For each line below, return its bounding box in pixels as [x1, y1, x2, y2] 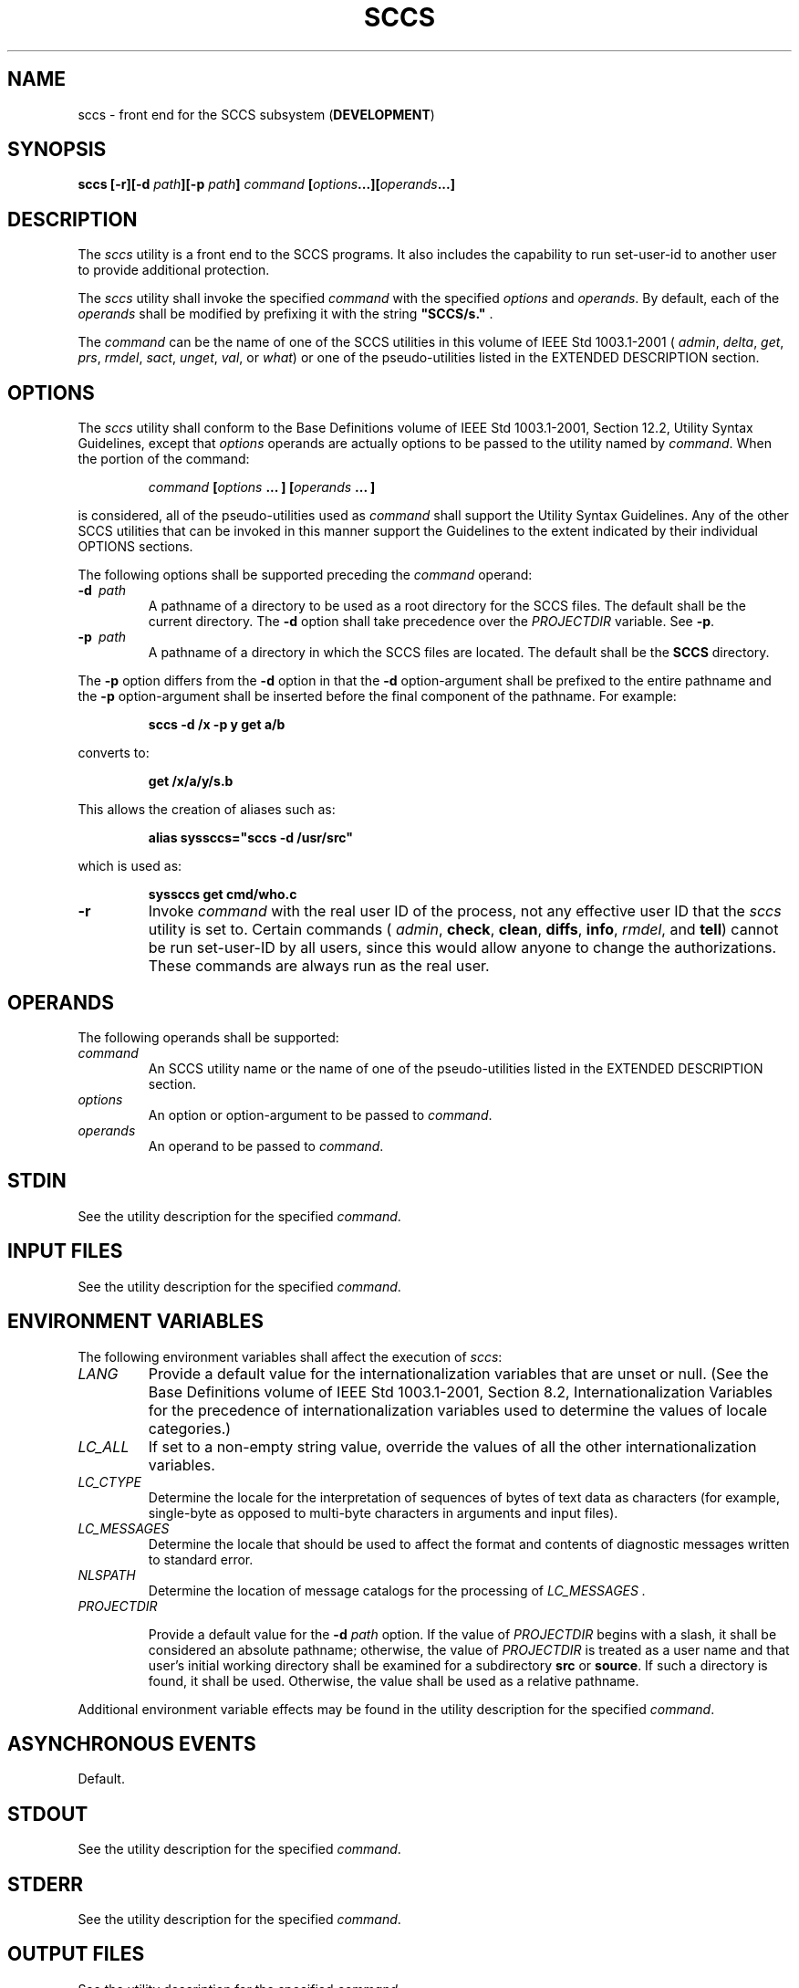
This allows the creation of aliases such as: [78, 801, 336, 818]
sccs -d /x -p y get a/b [148, 717, 285, 733]
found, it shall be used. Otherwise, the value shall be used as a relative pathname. [148, 1672, 639, 1689]
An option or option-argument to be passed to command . [148, 1106, 493, 1123]
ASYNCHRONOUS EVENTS [7, 1732, 256, 1755]
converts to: [78, 745, 150, 761]
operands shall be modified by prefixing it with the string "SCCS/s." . [78, 306, 493, 322]
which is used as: [78, 858, 182, 874]
